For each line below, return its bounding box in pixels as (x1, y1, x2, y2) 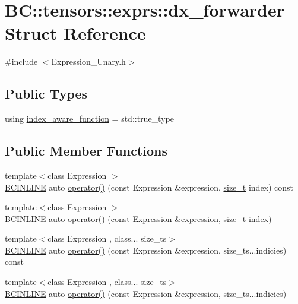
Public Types (5, 84, 88, 103)
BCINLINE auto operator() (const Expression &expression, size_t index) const (5, 180, 294, 193)
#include (5, 55, 38, 68)
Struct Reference (5, 21, 146, 45)
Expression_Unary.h (51, 55, 126, 68)
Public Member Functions (5, 141, 167, 160)
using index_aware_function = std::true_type (5, 112, 174, 125)
